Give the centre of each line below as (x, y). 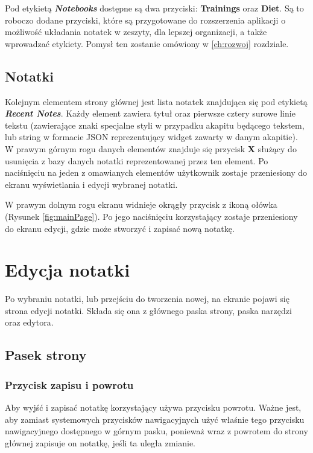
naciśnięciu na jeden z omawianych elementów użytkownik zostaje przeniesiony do (156, 172)
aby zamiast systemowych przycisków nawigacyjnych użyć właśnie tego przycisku (155, 419)
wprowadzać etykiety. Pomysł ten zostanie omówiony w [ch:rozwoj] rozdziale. (147, 43)
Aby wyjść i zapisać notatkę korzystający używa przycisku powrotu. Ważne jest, (153, 407)
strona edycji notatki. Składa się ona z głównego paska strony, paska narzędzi (148, 310)
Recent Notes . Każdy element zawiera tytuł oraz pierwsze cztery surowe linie (150, 113)
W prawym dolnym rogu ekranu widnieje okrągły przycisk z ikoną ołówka (141, 204)
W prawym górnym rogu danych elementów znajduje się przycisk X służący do (151, 148)
